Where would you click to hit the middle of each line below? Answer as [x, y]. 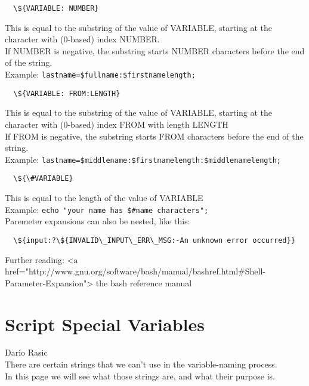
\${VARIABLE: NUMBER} [56, 8]
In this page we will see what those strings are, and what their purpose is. [140, 376]
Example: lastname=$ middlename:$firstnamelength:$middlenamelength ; [143, 159]
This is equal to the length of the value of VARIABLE [104, 198]
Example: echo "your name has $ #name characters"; [107, 209]
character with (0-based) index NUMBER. [82, 39]
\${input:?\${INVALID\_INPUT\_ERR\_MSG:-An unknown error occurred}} [154, 240]
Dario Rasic [26, 352]
